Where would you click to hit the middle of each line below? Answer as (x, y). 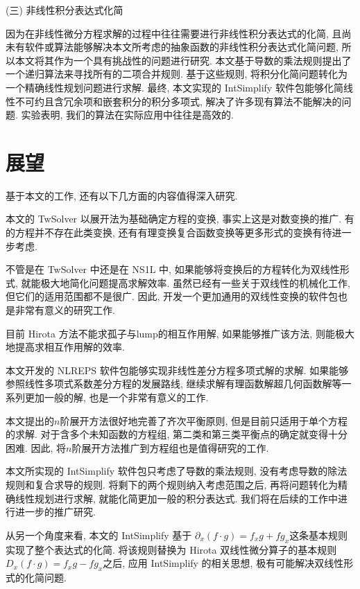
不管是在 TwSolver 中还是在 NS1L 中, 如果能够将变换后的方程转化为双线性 (173, 269)
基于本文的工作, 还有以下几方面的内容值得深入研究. (122, 195)
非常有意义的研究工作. (65, 310)
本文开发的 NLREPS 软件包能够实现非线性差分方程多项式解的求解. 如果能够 (177, 370)
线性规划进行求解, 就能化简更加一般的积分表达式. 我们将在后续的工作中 (177, 498)
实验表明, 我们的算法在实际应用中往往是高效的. (127, 115)
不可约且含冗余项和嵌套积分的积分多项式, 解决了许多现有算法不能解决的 (178, 101)
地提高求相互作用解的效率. (65, 347)
